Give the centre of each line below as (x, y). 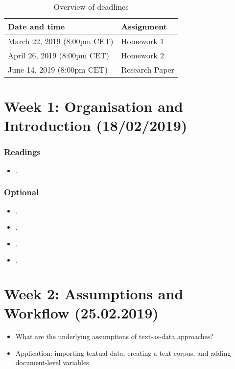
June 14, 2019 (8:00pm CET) (58, 69)
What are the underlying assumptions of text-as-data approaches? (114, 336)
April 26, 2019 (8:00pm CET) (59, 55)
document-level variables (52, 362)
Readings (22, 152)
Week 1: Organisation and (94, 106)
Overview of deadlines (91, 7)
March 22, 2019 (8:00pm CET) (61, 41)
